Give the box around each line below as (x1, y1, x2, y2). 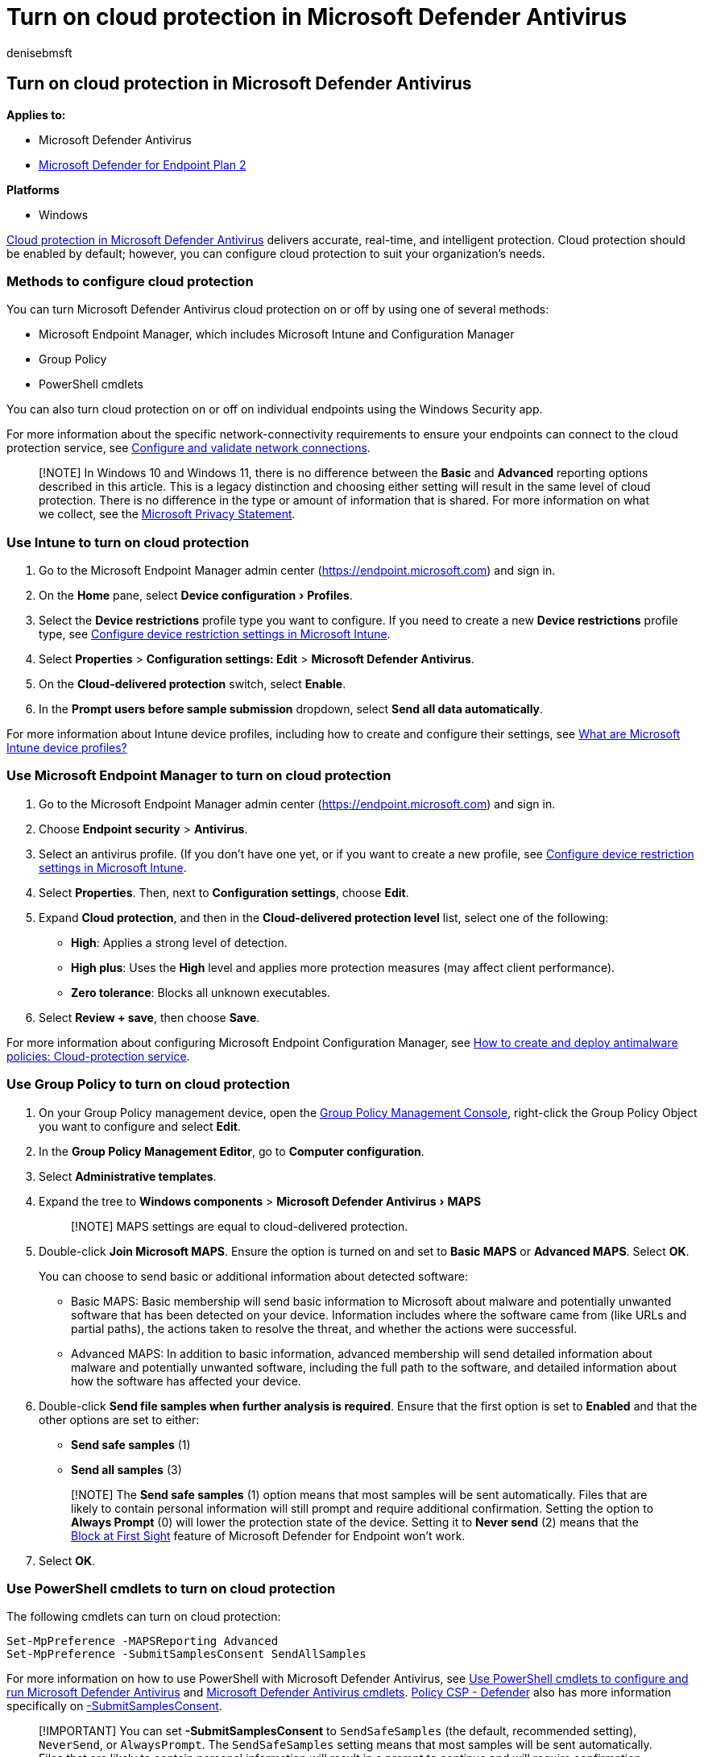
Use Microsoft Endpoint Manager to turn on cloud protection (6, 767, 391, 784)
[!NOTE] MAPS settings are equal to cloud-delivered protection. (71, 1219, 408, 1233)
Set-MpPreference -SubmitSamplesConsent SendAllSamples (6, 1647, 366, 1661)
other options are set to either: (39, 1412, 200, 1427)
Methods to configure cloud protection (6, 272, 254, 289)
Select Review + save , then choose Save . (39, 1010, 260, 1024)
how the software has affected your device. (71, 1373, 301, 1388)
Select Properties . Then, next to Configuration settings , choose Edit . (39, 885, 409, 899)
